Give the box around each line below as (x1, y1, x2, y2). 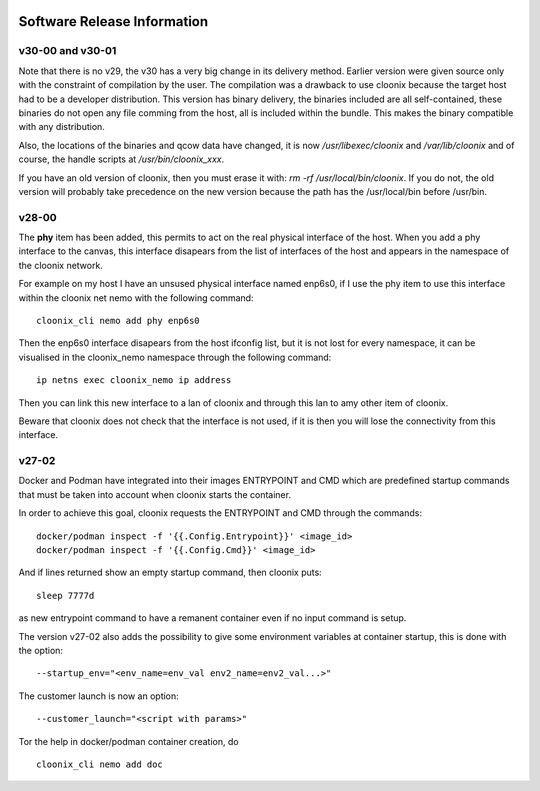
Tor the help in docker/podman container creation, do (18, 735, 239, 747)
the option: (18, 644, 64, 656)
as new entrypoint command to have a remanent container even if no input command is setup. (18, 612, 407, 624)
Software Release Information (18, 13, 209, 30)
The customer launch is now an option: (18, 690, 179, 702)
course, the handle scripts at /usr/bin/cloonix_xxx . (18, 153, 225, 165)
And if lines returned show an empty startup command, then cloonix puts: (18, 566, 322, 579)
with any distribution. (18, 121, 105, 133)
